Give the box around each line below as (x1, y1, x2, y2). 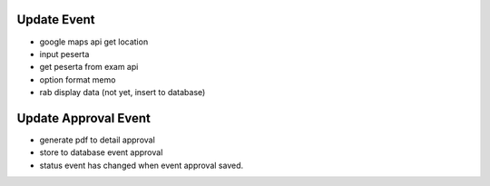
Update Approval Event (16, 110, 152, 126)
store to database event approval (39, 147, 163, 158)
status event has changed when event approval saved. (39, 160, 244, 171)
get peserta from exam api (39, 62, 139, 73)
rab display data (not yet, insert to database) (39, 87, 206, 98)
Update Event (16, 12, 95, 27)
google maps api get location (39, 36, 149, 47)
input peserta (39, 48, 90, 59)
